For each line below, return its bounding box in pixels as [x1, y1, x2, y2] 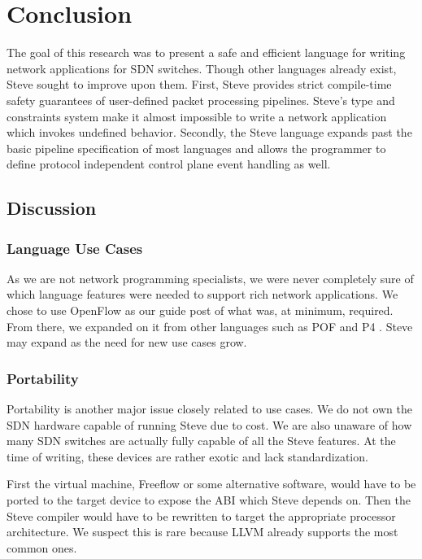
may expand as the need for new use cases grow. [7, 334, 247, 351]
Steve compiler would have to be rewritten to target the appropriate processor [7, 507, 396, 524]
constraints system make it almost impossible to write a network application [7, 107, 387, 124]
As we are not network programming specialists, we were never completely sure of [7, 269, 414, 286]
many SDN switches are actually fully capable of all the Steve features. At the [7, 432, 396, 449]
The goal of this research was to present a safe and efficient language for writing [7, 44, 406, 61]
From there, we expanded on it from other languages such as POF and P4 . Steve [7, 317, 413, 334]
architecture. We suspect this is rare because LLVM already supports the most [7, 523, 398, 540]
